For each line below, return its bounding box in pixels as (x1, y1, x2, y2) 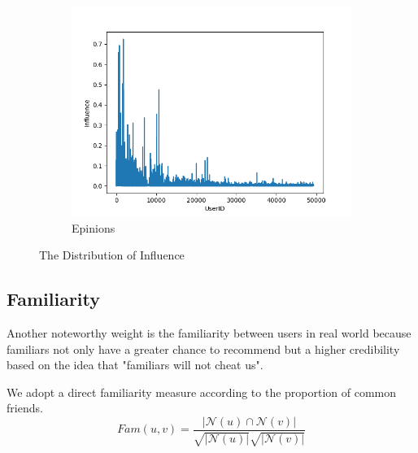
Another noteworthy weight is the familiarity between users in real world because (7, 324, 411, 341)
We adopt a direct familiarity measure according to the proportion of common (7, 383, 397, 400)
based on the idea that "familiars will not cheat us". (7, 356, 263, 373)
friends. (7, 399, 43, 416)
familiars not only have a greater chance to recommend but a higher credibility (7, 340, 400, 357)
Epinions (72, 219, 115, 236)
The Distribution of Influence (39, 246, 185, 264)
